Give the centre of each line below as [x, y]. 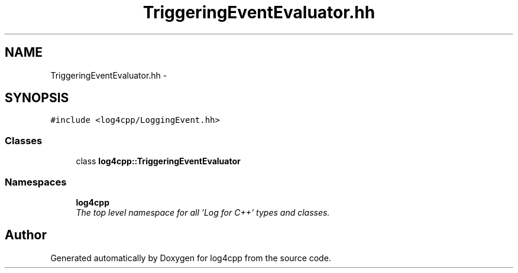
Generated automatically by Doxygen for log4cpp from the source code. [191, 258]
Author [26, 235]
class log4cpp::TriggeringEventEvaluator [158, 161]
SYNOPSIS [37, 98]
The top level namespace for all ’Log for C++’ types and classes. [203, 212]
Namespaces [36, 182]
